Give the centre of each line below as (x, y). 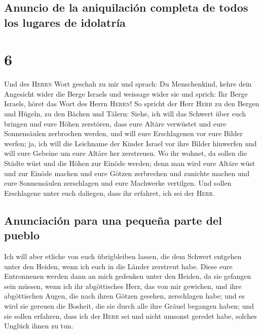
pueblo (22, 235)
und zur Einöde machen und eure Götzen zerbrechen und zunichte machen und (127, 173)
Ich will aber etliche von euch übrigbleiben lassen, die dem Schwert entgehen (123, 256)
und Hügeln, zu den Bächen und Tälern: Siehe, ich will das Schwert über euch (125, 114)
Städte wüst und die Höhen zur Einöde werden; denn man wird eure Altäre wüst (130, 163)
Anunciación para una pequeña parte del (113, 220)
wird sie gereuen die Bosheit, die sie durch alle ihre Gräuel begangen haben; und (129, 305)
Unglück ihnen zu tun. (39, 326)
